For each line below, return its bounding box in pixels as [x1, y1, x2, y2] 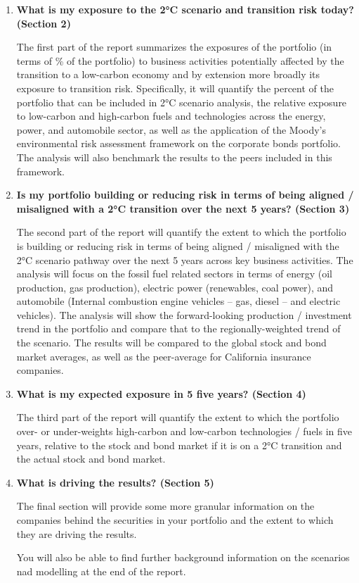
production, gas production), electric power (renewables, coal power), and [16, 280, 334, 294]
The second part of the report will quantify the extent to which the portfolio [16, 225, 346, 239]
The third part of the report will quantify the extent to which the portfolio [16, 410, 339, 425]
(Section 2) [16, 15, 71, 30]
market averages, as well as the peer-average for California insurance [16, 349, 311, 363]
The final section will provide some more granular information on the [16, 499, 315, 513]
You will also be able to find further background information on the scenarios [16, 550, 350, 565]
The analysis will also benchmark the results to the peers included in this [16, 149, 332, 164]
